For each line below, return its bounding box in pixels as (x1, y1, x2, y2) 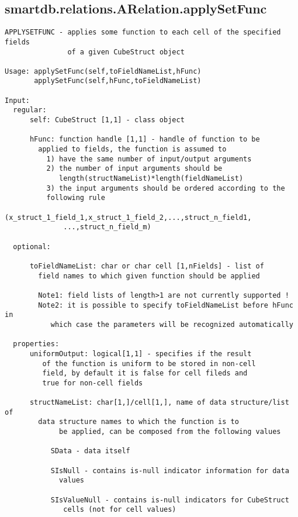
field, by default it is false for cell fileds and (42, 369, 248, 378)
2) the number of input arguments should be (46, 164, 223, 173)
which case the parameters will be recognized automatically (50, 320, 293, 329)
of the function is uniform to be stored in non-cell (42, 359, 256, 368)
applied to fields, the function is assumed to (38, 145, 227, 154)
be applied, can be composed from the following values (59, 428, 281, 436)
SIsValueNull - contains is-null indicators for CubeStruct (50, 495, 289, 504)
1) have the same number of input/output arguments (46, 154, 252, 163)
